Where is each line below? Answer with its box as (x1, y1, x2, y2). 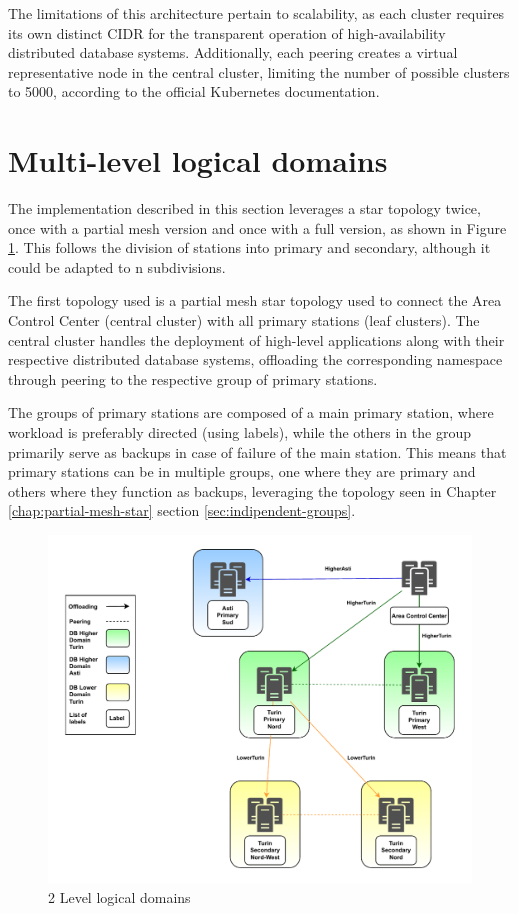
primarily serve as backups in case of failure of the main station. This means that (8, 441, 507, 462)
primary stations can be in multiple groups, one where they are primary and (8, 461, 476, 482)
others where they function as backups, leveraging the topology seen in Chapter (8, 480, 497, 501)
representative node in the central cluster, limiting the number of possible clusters (8, 61, 510, 82)
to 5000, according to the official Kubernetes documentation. (8, 81, 380, 102)
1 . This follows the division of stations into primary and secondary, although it (8, 237, 491, 258)
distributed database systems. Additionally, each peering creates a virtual (8, 42, 458, 63)
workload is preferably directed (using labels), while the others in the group (8, 422, 471, 443)
